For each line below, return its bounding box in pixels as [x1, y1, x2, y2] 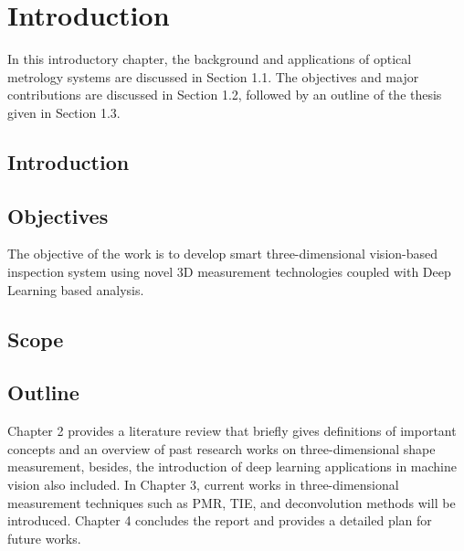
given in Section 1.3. [7, 102, 121, 122]
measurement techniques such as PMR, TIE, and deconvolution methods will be [7, 493, 456, 512]
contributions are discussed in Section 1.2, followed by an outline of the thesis [7, 85, 442, 104]
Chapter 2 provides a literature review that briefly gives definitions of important [7, 421, 457, 440]
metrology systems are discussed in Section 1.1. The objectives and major [7, 67, 419, 86]
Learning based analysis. [7, 280, 144, 299]
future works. [7, 528, 81, 547]
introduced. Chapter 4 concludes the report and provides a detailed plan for [7, 511, 432, 530]
